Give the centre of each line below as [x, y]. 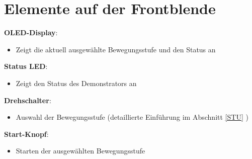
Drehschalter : [28, 100]
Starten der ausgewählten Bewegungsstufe [80, 151]
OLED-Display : [31, 32]
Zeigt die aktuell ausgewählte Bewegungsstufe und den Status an [116, 49]
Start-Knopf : [26, 134]
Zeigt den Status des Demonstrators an [76, 83]
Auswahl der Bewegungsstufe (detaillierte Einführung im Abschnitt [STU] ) [132, 117]
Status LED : [26, 66]
